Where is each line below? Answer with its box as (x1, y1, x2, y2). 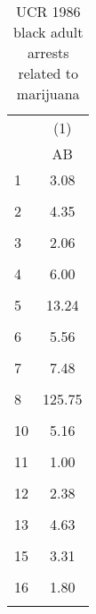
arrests (27, 42, 69, 63)
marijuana (16, 83, 80, 104)
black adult (13, 21, 84, 42)
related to (18, 63, 79, 83)
